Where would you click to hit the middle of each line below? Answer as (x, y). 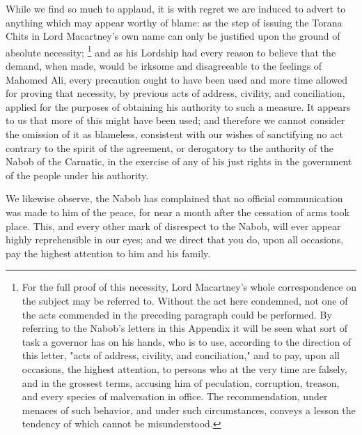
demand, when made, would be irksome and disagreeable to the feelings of (164, 66)
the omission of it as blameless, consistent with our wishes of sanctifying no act (174, 134)
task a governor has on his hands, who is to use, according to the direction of (187, 341)
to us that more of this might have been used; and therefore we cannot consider (175, 120)
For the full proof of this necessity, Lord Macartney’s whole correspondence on (189, 287)
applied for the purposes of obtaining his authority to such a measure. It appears (178, 106)
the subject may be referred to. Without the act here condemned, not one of (185, 300)
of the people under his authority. (77, 175)
